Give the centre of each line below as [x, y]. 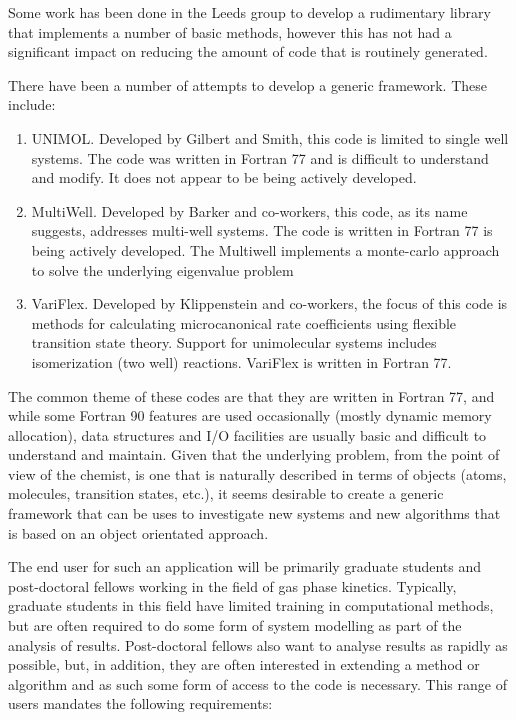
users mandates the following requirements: [140, 703]
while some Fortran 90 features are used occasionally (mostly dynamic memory [250, 415]
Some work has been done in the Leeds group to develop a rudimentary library [249, 12]
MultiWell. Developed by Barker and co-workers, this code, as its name [249, 210]
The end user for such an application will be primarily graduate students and [245, 566]
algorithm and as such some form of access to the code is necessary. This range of [257, 683]
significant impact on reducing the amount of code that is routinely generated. [248, 51]
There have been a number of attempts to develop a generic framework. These [248, 84]
